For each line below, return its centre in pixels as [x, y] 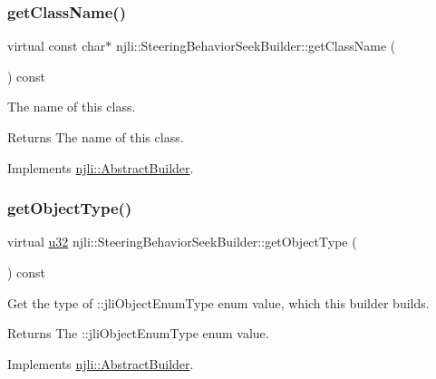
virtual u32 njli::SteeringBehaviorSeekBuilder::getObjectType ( [182, 242]
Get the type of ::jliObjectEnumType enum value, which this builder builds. [218, 302]
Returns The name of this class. [96, 137]
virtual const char [57, 46]
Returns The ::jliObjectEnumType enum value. [138, 333]
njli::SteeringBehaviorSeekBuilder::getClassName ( [256, 46]
